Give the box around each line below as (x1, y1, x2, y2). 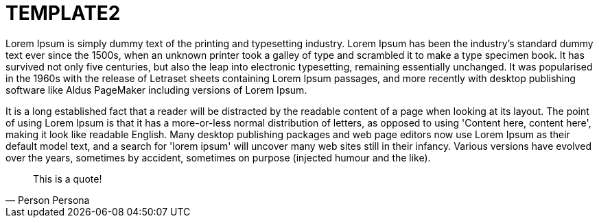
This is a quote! (33, 172, 102, 185)
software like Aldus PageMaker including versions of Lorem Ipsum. (5, 83, 307, 96)
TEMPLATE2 (5, 1, 121, 25)
